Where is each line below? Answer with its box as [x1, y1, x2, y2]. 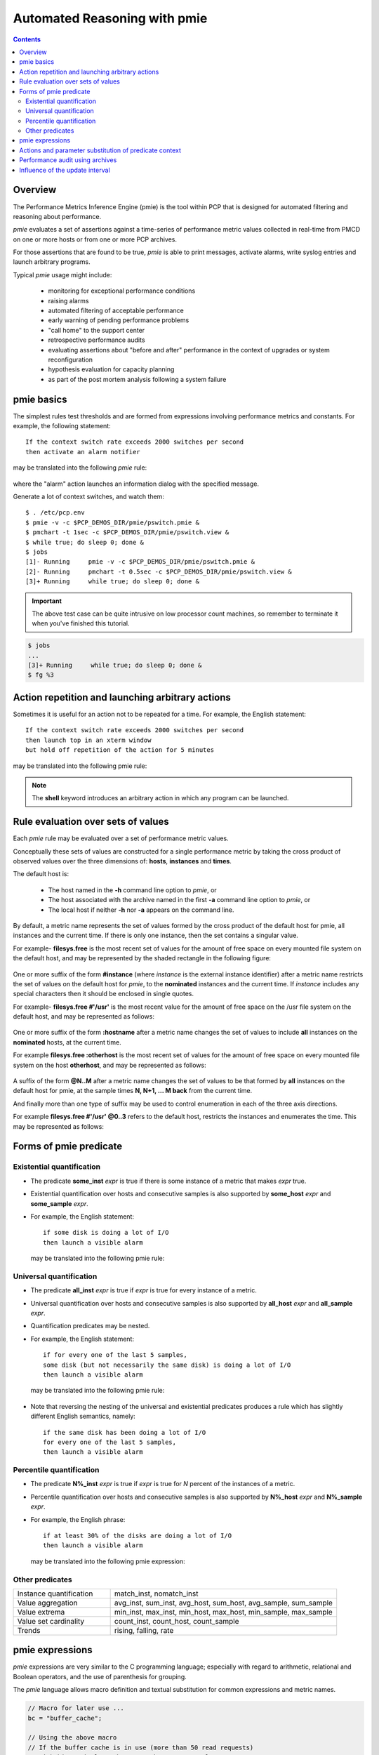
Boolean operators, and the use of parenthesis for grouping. [13, 1672, 187, 1681]
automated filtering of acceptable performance [48, 306, 184, 315]
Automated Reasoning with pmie [13, 11, 208, 26]
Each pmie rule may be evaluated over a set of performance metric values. [13, 834, 229, 842]
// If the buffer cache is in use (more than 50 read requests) [27, 1743, 254, 1751]
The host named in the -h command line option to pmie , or [48, 885, 217, 894]
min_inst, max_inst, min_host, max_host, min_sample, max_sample [114, 1607, 333, 1617]
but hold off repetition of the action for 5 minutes [25, 746, 214, 754]
